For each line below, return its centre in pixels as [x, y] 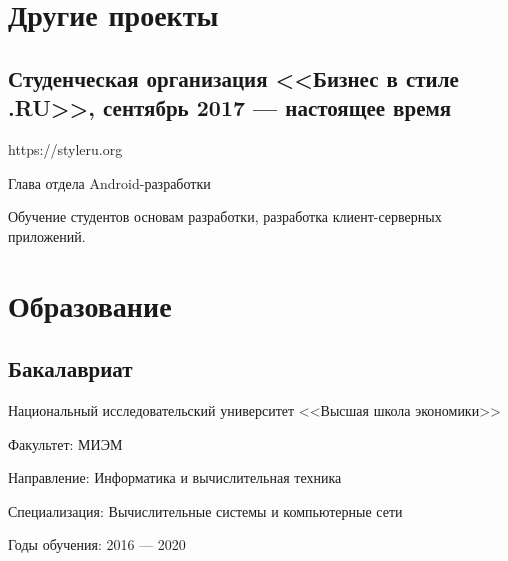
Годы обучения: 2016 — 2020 [97, 544]
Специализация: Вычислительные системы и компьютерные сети [205, 510]
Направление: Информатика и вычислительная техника [175, 477]
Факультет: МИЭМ [65, 443]
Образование [90, 304]
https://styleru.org [65, 148]
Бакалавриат [70, 368]
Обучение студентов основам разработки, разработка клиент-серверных [225, 216]
